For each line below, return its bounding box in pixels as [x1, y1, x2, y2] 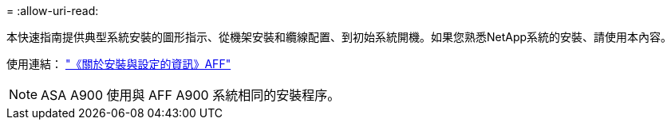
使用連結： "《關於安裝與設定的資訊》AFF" [6, 57, 231, 71]
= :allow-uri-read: [6, 4, 99, 17]
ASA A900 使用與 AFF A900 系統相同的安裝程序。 [41, 87, 341, 103]
